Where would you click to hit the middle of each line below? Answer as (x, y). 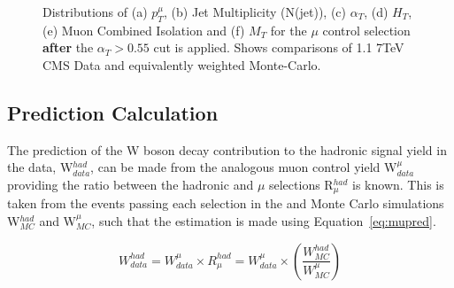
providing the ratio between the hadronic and (131, 184)
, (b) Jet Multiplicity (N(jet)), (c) (255, 12)
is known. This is (398, 184)
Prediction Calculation (113, 112)
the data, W (40, 167)
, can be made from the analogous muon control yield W (244, 167)
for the (289, 30)
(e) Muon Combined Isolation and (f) (144, 30)
